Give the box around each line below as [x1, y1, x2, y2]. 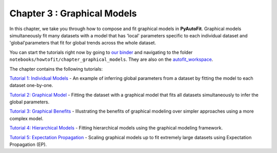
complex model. [9, 115, 44, 121]
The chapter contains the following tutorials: [9, 65, 103, 72]
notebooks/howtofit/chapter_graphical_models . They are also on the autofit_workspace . [9, 56, 213, 62]
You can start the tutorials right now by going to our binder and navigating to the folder [9, 49, 193, 55]
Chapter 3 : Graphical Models [9, 8, 137, 19]
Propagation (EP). [9, 141, 47, 148]
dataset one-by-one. [9, 82, 53, 89]
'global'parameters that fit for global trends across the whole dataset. [9, 40, 156, 46]
